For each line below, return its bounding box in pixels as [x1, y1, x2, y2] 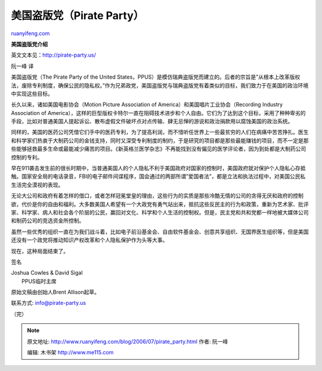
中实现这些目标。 [11, 90, 53, 97]
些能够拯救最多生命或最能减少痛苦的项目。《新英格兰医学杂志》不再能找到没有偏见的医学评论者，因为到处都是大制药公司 [11, 145, 306, 152]
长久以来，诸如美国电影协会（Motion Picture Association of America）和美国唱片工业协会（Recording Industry [11, 101, 283, 108]
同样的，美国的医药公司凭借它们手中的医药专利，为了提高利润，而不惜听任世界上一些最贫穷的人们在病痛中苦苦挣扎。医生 [11, 129, 309, 136]
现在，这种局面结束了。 [11, 247, 69, 254]
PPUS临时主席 [21, 278, 57, 285]
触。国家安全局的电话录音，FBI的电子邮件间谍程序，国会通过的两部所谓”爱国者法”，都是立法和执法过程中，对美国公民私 [11, 173, 306, 180]
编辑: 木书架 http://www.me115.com [27, 349, 114, 356]
